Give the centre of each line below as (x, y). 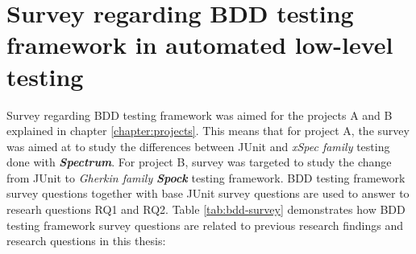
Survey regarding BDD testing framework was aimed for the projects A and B (200, 115)
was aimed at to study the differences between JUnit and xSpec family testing (198, 146)
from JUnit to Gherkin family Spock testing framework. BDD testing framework (206, 177)
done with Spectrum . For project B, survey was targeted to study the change (199, 162)
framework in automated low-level (200, 45)
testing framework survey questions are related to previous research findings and (205, 225)
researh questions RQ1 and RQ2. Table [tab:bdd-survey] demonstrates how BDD (206, 209)
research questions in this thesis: (86, 241)
